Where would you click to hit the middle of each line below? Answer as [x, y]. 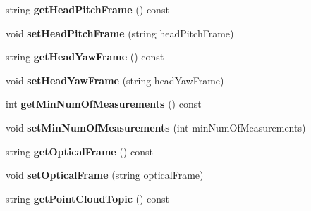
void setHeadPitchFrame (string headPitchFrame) [120, 33]
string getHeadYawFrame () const [85, 57]
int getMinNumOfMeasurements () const [104, 104]
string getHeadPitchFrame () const [87, 9]
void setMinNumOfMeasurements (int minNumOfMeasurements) [156, 127]
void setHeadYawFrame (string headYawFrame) [115, 80]
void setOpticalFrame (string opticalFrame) [105, 175]
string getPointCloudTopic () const [88, 198]
